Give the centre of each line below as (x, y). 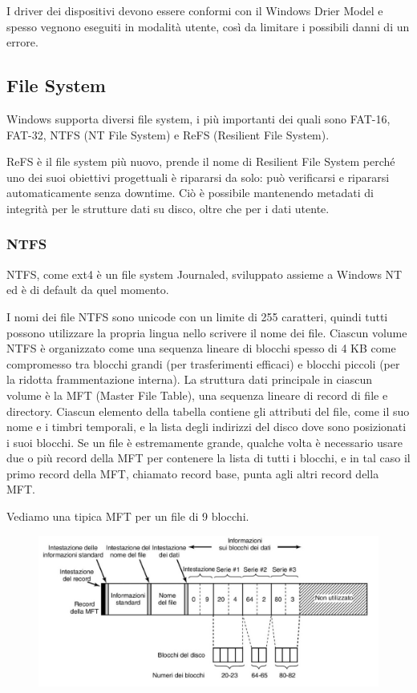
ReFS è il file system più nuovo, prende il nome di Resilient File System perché (201, 161)
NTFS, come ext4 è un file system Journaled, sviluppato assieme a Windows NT (204, 274)
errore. (22, 42)
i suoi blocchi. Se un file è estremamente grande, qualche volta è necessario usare (204, 442)
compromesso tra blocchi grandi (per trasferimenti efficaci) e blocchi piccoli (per (203, 363)
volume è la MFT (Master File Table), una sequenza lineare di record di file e (197, 395)
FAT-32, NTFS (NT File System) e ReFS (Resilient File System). (168, 134)
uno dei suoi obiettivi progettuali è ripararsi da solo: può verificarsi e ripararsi (198, 177)
